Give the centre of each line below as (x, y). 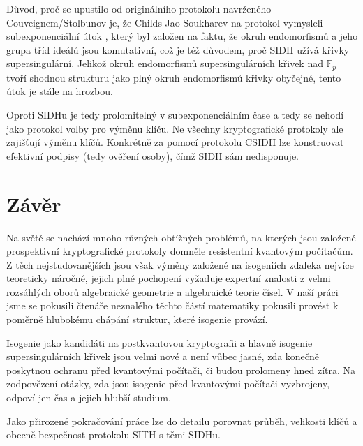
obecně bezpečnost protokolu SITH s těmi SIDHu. (113, 434)
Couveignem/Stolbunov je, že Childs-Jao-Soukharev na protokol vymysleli (165, 22)
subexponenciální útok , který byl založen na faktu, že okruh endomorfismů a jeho (182, 36)
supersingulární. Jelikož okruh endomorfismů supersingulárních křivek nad (165, 63)
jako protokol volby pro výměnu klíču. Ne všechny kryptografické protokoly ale (175, 128)
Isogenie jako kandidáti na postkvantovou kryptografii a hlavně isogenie (160, 342)
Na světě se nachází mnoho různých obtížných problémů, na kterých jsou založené (181, 237)
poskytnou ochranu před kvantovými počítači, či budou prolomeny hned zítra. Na (181, 370)
